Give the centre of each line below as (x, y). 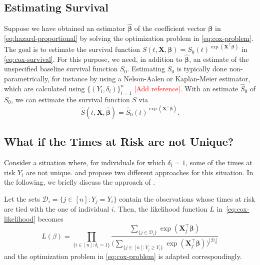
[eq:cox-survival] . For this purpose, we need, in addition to (93, 59)
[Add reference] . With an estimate (186, 88)
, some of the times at (219, 162)
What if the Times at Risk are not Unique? (119, 141)
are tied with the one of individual (57, 209)
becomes (50, 218)
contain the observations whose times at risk (187, 198)
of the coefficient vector (170, 28)
